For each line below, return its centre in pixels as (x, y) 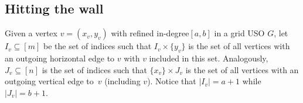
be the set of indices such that (97, 46)
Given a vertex (31, 33)
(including (122, 81)
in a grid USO (239, 33)
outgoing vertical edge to (49, 81)
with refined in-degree (150, 33)
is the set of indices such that (94, 69)
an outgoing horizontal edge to (60, 58)
